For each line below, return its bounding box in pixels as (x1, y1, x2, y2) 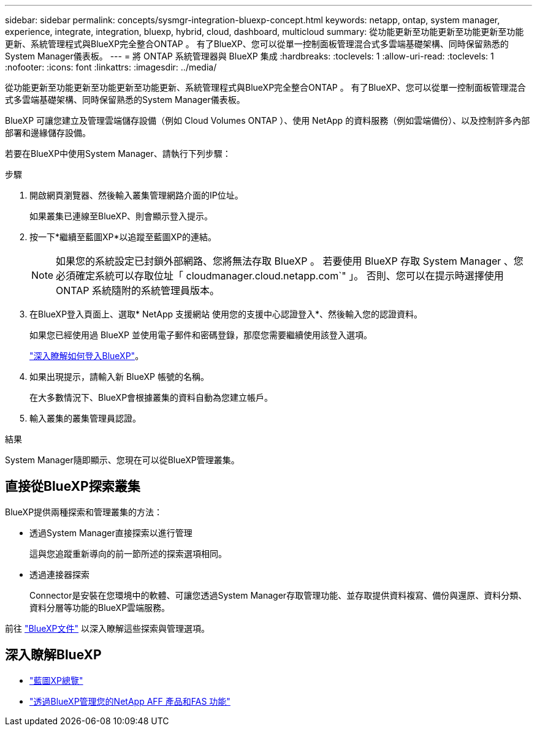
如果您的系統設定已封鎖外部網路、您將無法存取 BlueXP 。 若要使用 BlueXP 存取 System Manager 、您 (56, 255, 524, 267)
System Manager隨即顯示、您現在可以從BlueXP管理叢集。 (5, 455, 240, 465)
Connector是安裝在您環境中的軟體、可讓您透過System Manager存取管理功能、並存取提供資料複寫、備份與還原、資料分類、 (29, 589, 527, 600)
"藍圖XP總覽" (29, 675, 83, 686)
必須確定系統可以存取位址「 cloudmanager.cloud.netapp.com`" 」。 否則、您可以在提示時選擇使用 (56, 270, 504, 282)
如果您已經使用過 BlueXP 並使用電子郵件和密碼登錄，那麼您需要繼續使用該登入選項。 (29, 330, 372, 340)
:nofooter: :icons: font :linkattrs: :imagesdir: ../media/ (5, 62, 217, 72)
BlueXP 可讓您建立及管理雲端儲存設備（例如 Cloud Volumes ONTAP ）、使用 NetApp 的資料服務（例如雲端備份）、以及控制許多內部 (5, 115, 530, 126)
